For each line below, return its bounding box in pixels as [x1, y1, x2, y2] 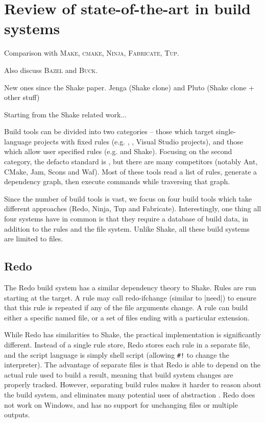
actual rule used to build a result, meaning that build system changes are [4, 369, 233, 380]
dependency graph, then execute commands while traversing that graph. [4, 176, 230, 187]
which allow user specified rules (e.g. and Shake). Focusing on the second [4, 146, 232, 157]
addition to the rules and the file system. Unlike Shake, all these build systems [4, 223, 250, 234]
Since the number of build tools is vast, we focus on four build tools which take [4, 193, 252, 204]
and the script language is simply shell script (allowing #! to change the [4, 349, 229, 360]
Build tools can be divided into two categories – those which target [4, 126, 214, 137]
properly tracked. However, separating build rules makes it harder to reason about [4, 379, 261, 390]
